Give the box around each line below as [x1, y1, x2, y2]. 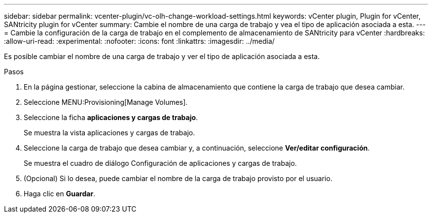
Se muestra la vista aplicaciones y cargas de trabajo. [24, 128, 195, 137]
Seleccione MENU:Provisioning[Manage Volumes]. [24, 98, 188, 106]
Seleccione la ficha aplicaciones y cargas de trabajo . [24, 113, 198, 122]
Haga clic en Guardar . [24, 189, 96, 198]
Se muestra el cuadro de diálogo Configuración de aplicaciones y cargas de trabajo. [24, 159, 297, 167]
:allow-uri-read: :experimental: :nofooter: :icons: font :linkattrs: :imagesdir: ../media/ [4, 37, 275, 45]
